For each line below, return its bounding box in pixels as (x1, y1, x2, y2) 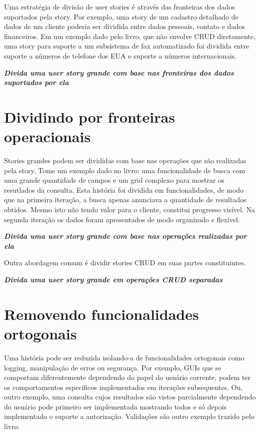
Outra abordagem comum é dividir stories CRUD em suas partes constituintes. (4, 257, 246, 268)
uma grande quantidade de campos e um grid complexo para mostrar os (4, 175, 224, 185)
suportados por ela (4, 77, 69, 88)
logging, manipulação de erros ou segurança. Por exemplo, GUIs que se (4, 362, 221, 372)
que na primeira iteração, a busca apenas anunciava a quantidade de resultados (4, 194, 246, 205)
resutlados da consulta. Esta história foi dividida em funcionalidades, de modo (4, 184, 244, 195)
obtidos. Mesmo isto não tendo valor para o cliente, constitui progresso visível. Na (4, 204, 255, 215)
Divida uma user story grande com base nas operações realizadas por (4, 231, 247, 241)
